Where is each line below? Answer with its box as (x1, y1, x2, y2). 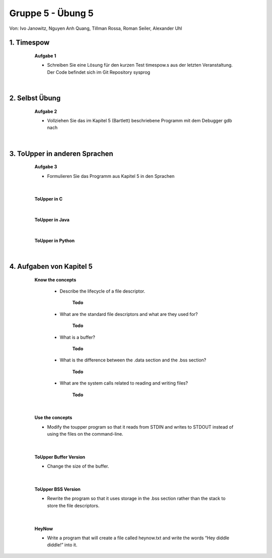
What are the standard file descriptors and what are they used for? (59, 311, 198, 317)
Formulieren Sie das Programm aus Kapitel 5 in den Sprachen (47, 173, 175, 179)
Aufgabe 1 (34, 53, 56, 59)
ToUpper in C (34, 196, 63, 202)
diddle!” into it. (47, 542, 78, 548)
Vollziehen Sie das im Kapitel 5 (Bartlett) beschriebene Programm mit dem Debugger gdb (47, 117, 232, 123)
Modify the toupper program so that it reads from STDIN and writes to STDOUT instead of (47, 424, 234, 430)
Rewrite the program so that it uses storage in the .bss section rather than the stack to (47, 495, 226, 501)
